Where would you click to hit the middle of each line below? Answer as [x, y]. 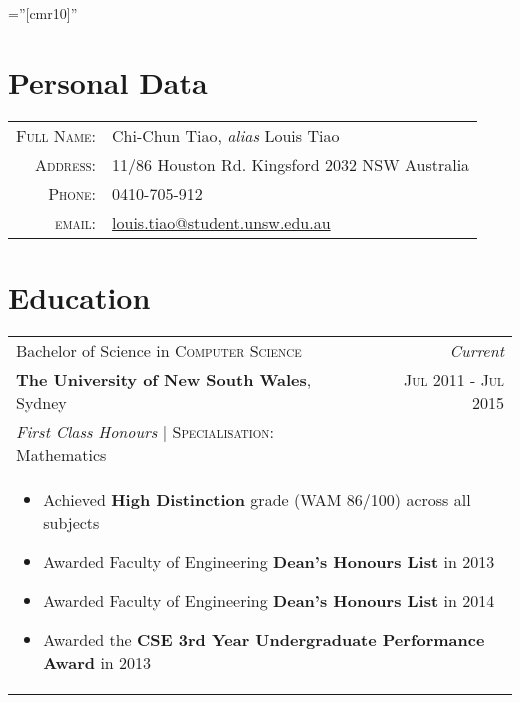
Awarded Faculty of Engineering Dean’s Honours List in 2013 [269, 561]
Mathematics [61, 454]
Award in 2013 [97, 662]
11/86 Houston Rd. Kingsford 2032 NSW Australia [291, 164]
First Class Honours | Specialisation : [145, 431]
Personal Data [108, 81]
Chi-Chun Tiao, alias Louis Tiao [226, 135]
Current [476, 350]
